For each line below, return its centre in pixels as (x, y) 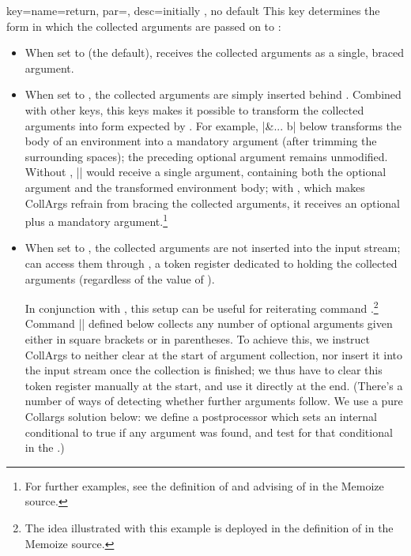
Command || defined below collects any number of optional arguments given (209, 323)
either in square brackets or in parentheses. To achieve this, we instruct (198, 339)
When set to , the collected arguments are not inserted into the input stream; (213, 248)
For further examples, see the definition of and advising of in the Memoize (204, 485)
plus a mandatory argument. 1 (96, 220)
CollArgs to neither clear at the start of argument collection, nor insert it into (214, 354)
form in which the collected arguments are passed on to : (144, 26)
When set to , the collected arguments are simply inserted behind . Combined (213, 94)
